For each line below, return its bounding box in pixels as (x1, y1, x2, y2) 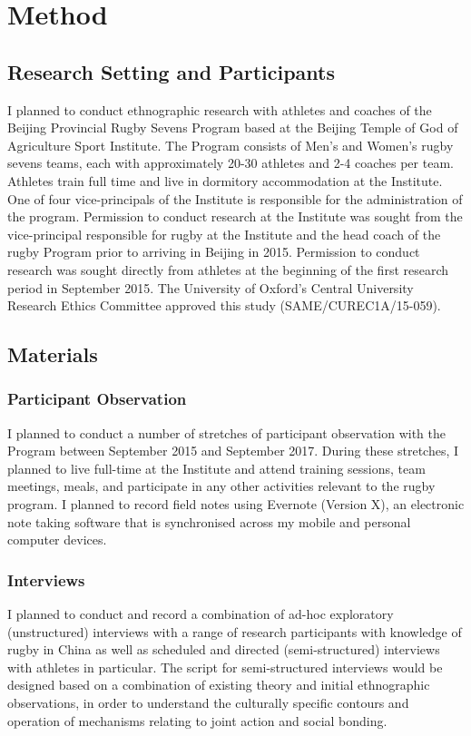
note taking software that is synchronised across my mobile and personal (7, 512, 411, 531)
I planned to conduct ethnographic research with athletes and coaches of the (7, 100, 432, 119)
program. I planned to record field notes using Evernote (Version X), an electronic (7, 495, 465, 514)
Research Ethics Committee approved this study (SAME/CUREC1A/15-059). (7, 296, 441, 315)
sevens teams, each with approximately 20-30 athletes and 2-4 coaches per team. (7, 153, 454, 172)
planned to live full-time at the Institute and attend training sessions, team (7, 458, 426, 477)
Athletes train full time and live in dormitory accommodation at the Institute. (7, 171, 443, 190)
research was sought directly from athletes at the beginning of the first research (7, 260, 449, 279)
